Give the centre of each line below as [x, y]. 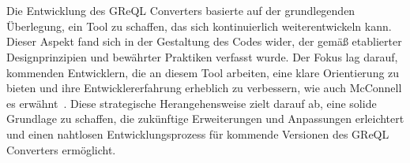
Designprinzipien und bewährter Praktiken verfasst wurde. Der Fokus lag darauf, [202, 56]
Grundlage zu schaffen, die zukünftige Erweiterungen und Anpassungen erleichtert [205, 119]
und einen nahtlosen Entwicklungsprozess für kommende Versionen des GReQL [198, 133]
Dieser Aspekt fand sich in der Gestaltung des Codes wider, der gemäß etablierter [204, 41]
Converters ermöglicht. [61, 149]
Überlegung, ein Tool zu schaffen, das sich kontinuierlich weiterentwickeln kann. [199, 26]
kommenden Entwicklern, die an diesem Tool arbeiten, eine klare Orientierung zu [203, 72]
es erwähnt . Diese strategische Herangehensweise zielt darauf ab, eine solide [192, 103]
